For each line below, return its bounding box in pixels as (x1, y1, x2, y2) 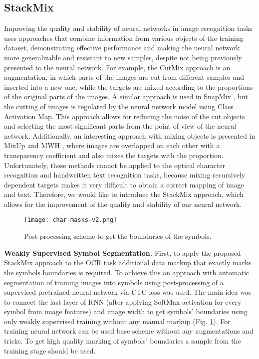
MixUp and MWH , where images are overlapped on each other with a (4, 140, 220, 151)
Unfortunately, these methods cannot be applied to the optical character (4, 160, 226, 170)
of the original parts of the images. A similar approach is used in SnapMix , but (4, 91, 249, 102)
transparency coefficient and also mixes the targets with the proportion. (4, 150, 224, 160)
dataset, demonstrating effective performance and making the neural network (4, 42, 240, 53)
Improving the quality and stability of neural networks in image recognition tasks (4, 23, 253, 33)
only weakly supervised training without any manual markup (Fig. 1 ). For (4, 316, 231, 326)
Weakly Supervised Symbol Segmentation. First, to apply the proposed (4, 247, 241, 258)
